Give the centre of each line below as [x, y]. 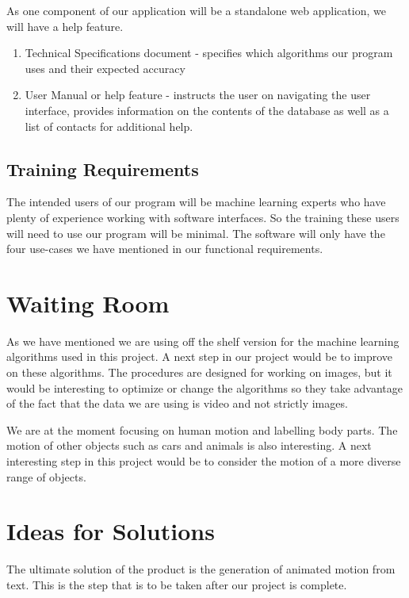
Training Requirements [103, 169]
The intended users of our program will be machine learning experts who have [196, 202]
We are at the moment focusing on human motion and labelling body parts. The [202, 429]
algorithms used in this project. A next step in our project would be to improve [200, 356]
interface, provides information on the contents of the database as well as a [207, 110]
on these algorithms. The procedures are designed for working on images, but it [199, 372]
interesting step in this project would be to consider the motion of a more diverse [204, 461]
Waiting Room [88, 303]
